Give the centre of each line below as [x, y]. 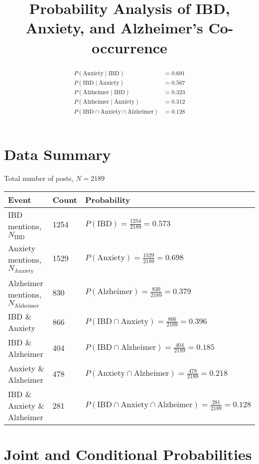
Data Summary [58, 154]
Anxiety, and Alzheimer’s [114, 28]
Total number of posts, [39, 178]
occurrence [129, 47]
